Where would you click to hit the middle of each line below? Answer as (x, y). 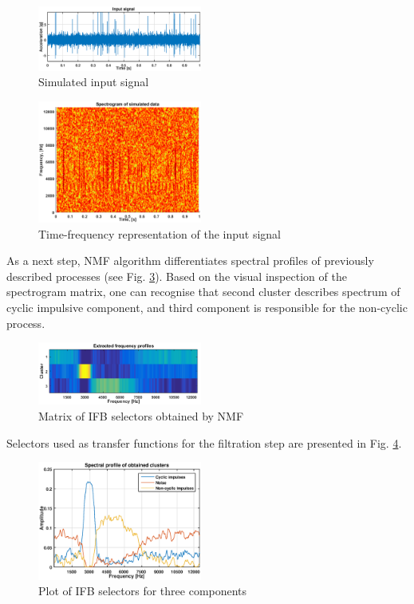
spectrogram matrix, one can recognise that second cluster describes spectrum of (203, 292)
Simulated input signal (94, 82)
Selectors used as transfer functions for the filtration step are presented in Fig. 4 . (204, 442)
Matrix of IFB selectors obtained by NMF (141, 416)
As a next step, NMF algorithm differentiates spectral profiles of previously (190, 261)
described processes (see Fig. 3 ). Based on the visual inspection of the (177, 276)
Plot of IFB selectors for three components (143, 591)
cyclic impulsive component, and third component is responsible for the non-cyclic (207, 308)
